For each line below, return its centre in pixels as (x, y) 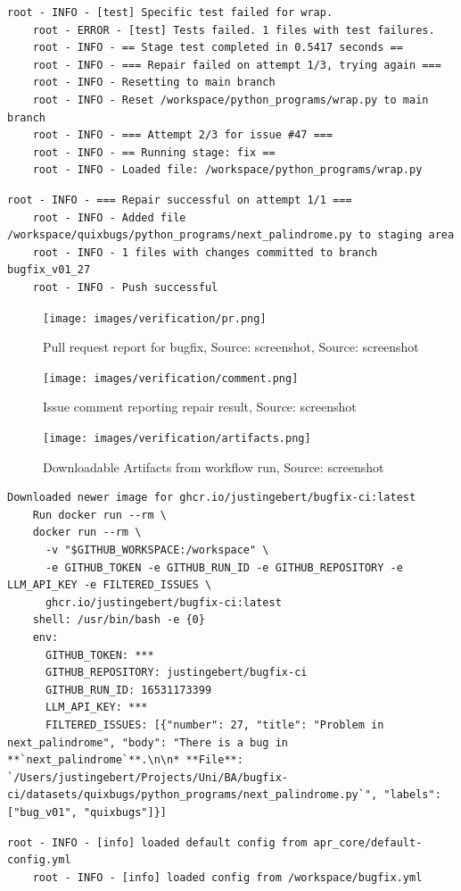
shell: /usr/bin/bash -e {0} (119, 620)
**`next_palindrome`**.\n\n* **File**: (125, 760)
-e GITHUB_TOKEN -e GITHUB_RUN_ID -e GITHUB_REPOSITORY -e (224, 567)
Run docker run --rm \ (99, 515)
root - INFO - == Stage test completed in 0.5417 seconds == (218, 48)
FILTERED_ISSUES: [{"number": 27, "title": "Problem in (214, 724)
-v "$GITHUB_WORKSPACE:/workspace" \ (157, 550)
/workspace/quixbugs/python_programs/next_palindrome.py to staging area (231, 235)
